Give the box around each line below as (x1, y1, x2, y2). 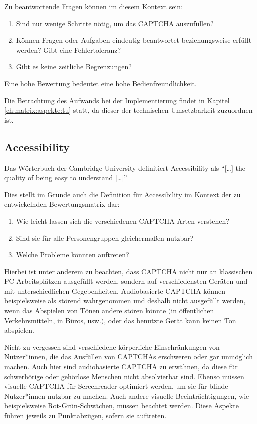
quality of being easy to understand (4, 172, 113, 183)
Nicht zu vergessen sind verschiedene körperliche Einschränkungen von (4, 341, 220, 352)
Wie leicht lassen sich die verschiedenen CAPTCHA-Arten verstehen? (16, 215, 229, 226)
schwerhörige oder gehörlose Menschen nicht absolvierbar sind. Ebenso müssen (4, 371, 244, 381)
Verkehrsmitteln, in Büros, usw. (4, 315, 101, 325)
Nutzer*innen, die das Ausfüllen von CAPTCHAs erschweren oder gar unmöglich (4, 351, 253, 362)
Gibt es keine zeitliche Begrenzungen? (16, 61, 132, 72)
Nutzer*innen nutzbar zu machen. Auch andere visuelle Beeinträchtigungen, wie (4, 390, 249, 401)
